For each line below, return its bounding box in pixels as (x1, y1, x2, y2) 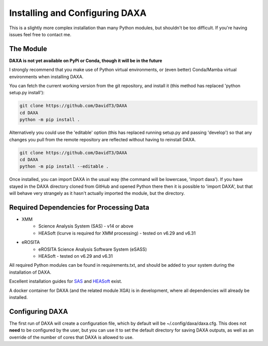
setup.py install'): (9, 90, 45, 96)
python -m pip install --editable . (19, 164, 109, 170)
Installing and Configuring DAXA (9, 7, 146, 18)
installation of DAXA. (9, 269, 52, 275)
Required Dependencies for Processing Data (9, 203, 149, 212)
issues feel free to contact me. (9, 31, 71, 37)
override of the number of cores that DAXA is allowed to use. (9, 334, 134, 340)
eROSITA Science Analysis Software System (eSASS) (38, 246, 147, 252)
